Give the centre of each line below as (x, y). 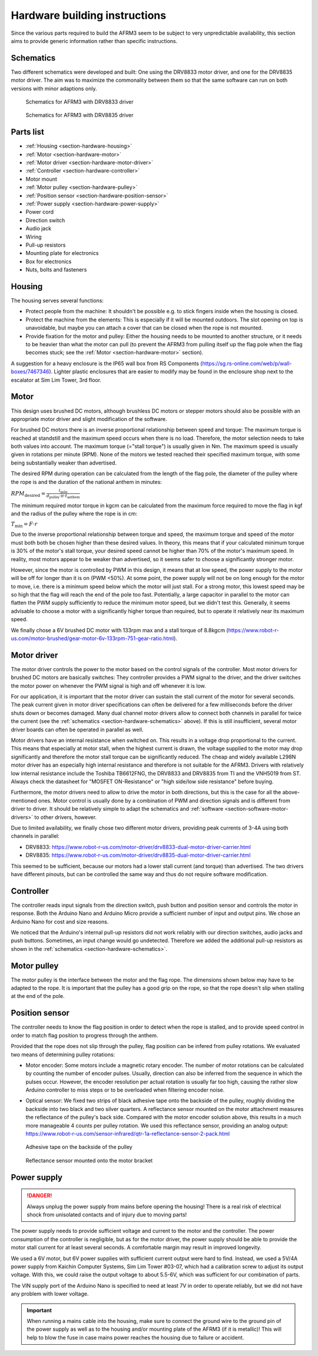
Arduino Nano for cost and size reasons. (60, 921)
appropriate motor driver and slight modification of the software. (89, 419)
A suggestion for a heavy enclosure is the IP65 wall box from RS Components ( (107, 363)
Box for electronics (49, 261)
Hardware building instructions (89, 15)
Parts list (27, 132)
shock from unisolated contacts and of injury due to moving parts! (107, 1215)
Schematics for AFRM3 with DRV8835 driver (79, 115)
